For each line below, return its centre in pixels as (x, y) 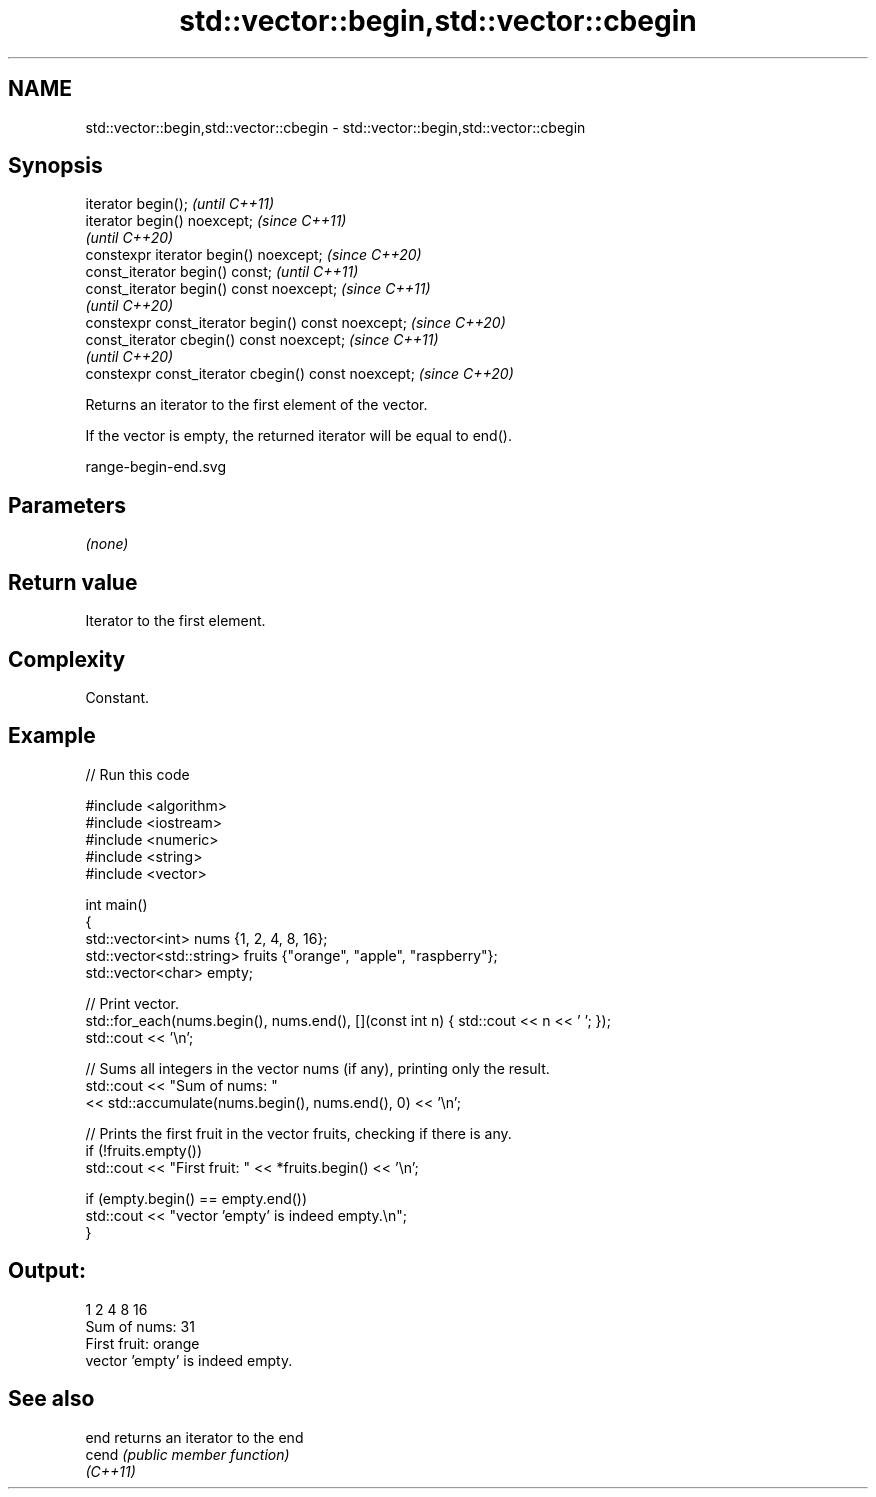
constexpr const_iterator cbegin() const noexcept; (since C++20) (299, 374)
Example (52, 736)
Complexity (67, 659)
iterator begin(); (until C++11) (180, 204)
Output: (47, 1271)
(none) (107, 544)
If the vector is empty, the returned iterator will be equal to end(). (298, 436)
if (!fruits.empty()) (144, 1150)
